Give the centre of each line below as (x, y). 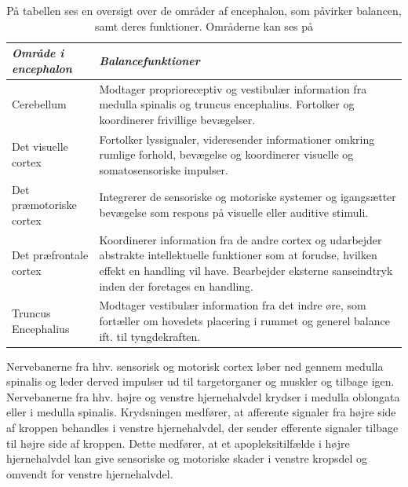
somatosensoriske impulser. (164, 169)
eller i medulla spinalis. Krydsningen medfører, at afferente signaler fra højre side (201, 412)
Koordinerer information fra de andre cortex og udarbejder (240, 239)
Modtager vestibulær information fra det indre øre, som (233, 305)
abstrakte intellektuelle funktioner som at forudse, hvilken (238, 255)
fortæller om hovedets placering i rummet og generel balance (244, 320)
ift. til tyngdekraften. (150, 336)
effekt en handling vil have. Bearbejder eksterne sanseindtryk (246, 270)
